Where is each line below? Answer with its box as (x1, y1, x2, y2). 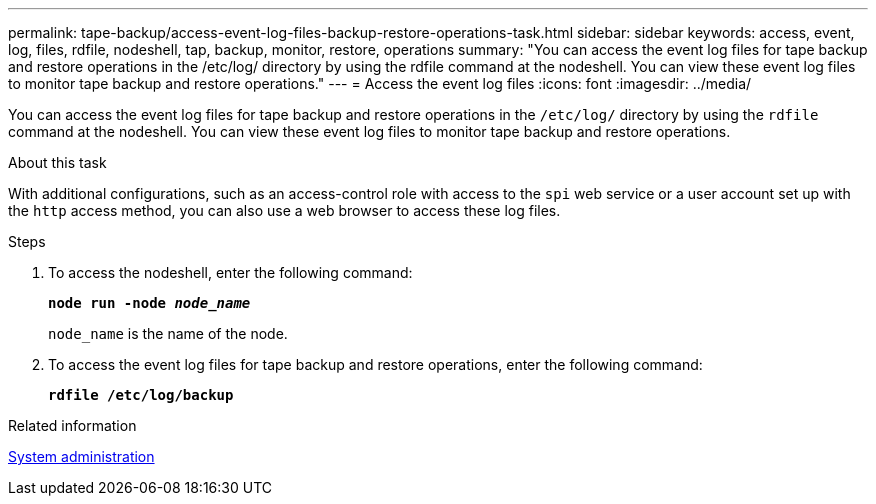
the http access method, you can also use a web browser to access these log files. (8, 202, 561, 219)
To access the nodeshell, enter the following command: (48, 264, 413, 281)
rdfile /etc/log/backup (48, 387, 234, 403)
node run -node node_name (48, 295, 251, 311)
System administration (8, 448, 155, 465)
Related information (8, 417, 137, 434)
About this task (8, 154, 107, 171)
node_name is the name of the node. (48, 325, 288, 342)
